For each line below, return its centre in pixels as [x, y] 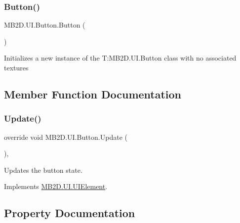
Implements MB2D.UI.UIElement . [56, 186]
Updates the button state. [43, 170]
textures [16, 67]
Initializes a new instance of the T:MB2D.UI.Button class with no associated [120, 58]
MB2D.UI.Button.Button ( [45, 25]
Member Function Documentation [93, 94]
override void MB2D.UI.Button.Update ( [66, 137]
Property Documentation [70, 213]
